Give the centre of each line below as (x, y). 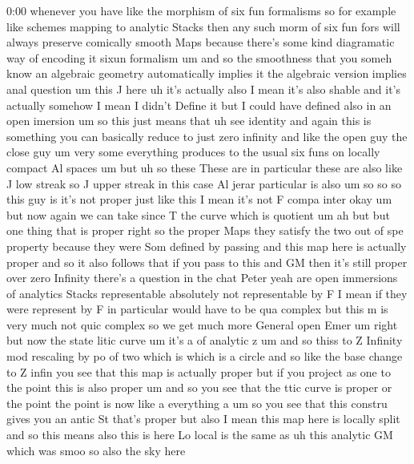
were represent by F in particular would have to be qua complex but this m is (197, 309)
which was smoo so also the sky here (96, 450)
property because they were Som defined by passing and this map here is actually (207, 246)
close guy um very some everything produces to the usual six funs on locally (193, 152)
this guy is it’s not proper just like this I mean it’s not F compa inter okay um (199, 199)
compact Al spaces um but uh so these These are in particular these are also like (205, 167)
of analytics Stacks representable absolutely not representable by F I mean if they (207, 293)
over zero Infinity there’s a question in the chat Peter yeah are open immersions (202, 278)
